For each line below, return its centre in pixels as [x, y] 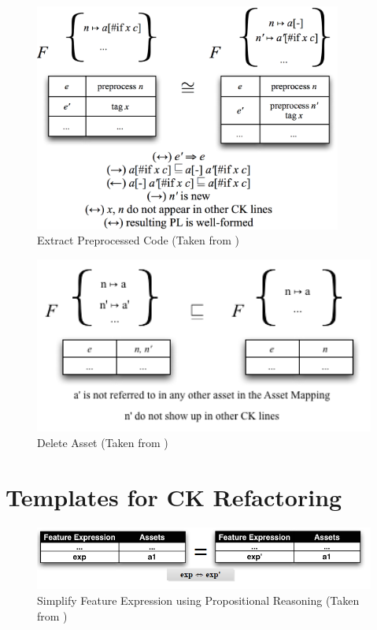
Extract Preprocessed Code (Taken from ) [138, 240]
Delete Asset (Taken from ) [103, 442]
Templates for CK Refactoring [174, 496]
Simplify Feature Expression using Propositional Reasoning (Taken [198, 600]
